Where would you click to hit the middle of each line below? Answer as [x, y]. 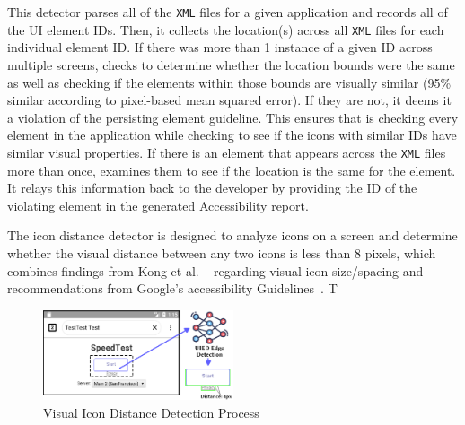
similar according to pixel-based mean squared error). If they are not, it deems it [229, 100]
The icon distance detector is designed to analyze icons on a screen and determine [232, 235]
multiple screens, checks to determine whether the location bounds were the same [231, 64]
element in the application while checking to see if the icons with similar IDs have [232, 135]
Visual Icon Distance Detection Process [151, 412]
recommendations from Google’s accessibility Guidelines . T [172, 288]
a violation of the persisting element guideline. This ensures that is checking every [233, 117]
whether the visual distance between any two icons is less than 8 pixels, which [222, 252]
